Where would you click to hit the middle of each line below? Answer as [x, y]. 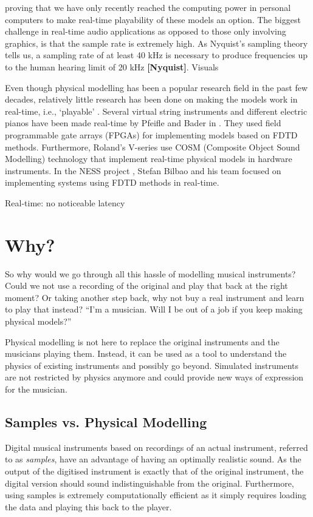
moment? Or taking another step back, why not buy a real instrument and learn [155, 297]
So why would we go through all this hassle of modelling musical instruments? [150, 273]
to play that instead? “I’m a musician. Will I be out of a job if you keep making [154, 309]
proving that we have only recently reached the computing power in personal [148, 7]
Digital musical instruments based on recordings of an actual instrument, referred [156, 447]
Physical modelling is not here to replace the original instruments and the [142, 341]
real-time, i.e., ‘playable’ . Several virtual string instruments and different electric [156, 111]
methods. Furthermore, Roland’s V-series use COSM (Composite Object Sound [153, 147]
